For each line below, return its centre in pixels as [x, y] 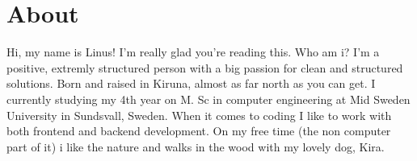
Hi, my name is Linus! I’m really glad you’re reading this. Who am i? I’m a [193, 52]
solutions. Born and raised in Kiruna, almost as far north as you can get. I [191, 83]
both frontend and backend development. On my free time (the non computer [199, 131]
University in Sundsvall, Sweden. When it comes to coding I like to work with [199, 115]
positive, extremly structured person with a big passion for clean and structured [205, 67]
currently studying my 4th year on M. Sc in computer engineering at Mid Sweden [208, 99]
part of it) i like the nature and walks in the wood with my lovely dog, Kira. [196, 146]
